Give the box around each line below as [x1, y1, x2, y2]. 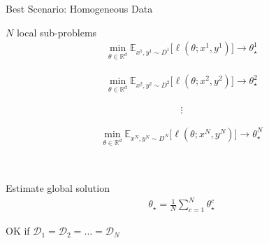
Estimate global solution [6, 181, 110, 195]
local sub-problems [16, 25, 97, 39]
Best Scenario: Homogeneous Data [6, 1, 153, 15]
